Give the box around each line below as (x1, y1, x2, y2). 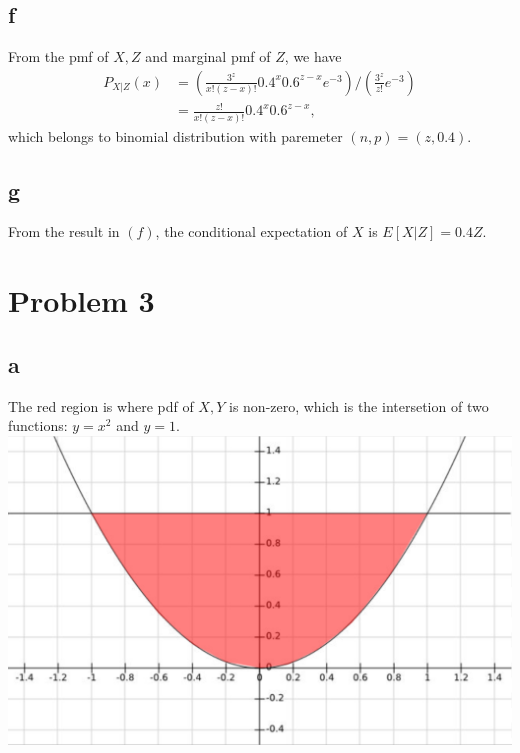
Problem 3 (8, 280, 155, 321)
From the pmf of (8, 46, 109, 67)
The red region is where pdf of (8, 395, 194, 416)
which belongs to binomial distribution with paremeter (8, 125, 343, 146)
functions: (8, 415, 68, 436)
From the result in (8, 221, 120, 242)
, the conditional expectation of (155, 221, 348, 242)
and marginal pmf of (145, 46, 271, 67)
